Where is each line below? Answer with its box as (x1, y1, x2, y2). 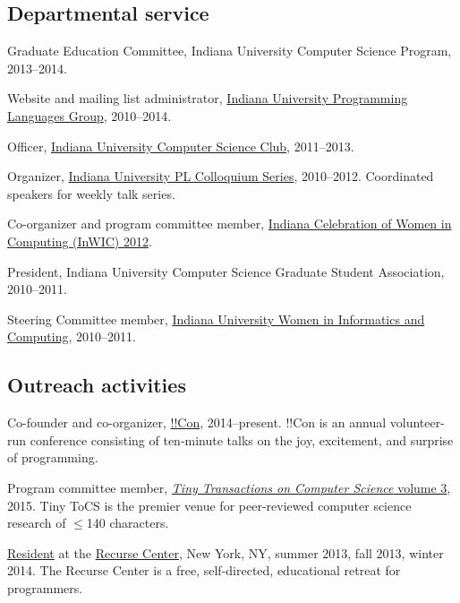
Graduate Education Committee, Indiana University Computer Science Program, (7, 41, 452, 60)
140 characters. (86, 513, 169, 532)
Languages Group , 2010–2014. (7, 106, 172, 125)
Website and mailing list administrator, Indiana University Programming (7, 89, 408, 108)
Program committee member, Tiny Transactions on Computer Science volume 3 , (7, 478, 451, 496)
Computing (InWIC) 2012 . (7, 231, 152, 250)
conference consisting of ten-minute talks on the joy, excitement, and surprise (30, 430, 454, 449)
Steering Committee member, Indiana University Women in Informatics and (7, 309, 425, 328)
